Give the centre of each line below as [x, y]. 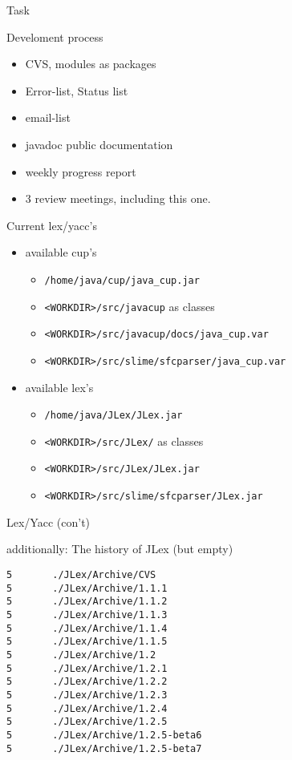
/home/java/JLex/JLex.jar [114, 416]
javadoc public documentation [99, 144]
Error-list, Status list [77, 90]
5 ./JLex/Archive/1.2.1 [87, 668]
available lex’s [59, 387]
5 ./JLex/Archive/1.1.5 [87, 642]
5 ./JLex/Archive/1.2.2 [87, 682]
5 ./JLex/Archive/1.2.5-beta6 [104, 735]
